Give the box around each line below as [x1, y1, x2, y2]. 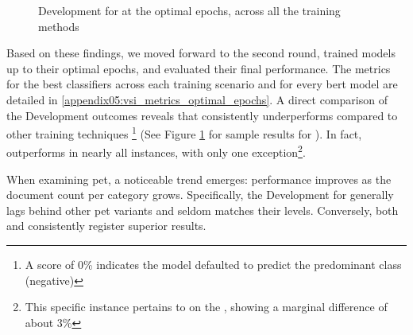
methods [38, 18, 79, 34]
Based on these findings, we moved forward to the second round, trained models [6, 45, 396, 61]
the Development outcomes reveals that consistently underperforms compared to [6, 107, 398, 123]
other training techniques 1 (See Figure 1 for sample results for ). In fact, [6, 123, 362, 142]
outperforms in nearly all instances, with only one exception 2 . [6, 142, 306, 161]
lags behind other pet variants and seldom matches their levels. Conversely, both [6, 201, 399, 218]
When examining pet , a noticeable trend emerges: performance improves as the [6, 170, 392, 187]
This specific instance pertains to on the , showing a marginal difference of [25, 298, 388, 315]
